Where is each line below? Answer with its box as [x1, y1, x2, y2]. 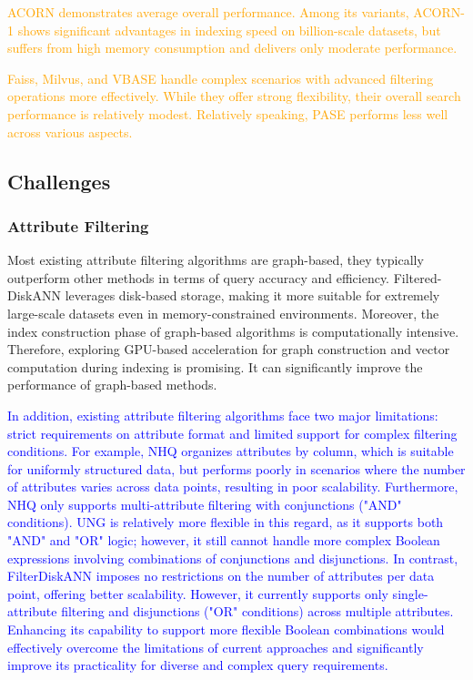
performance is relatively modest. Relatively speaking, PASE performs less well [7, 104, 448, 123]
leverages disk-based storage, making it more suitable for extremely [65, 286, 440, 305]
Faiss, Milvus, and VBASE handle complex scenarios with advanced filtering [7, 68, 434, 87]
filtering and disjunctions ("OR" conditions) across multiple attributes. [61, 602, 454, 621]
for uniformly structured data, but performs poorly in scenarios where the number [7, 459, 466, 478]
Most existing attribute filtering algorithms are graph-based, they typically [7, 250, 424, 269]
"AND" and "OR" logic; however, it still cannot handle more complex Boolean [7, 531, 440, 550]
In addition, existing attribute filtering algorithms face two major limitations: [7, 405, 438, 424]
